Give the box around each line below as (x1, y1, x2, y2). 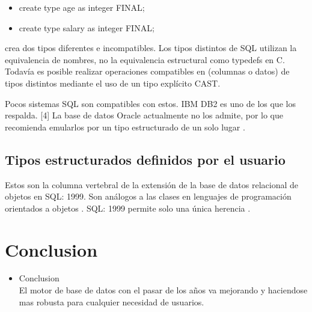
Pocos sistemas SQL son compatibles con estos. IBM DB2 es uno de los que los (5, 97, 296, 109)
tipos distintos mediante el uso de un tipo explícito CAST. (5, 76, 221, 89)
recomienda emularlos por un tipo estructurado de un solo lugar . (5, 120, 245, 133)
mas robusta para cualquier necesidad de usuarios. (19, 295, 204, 308)
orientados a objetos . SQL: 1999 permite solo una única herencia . (5, 201, 251, 214)
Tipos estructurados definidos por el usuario (5, 150, 286, 168)
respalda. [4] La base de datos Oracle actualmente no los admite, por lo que (5, 109, 283, 121)
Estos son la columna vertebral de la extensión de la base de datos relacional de (5, 178, 299, 191)
